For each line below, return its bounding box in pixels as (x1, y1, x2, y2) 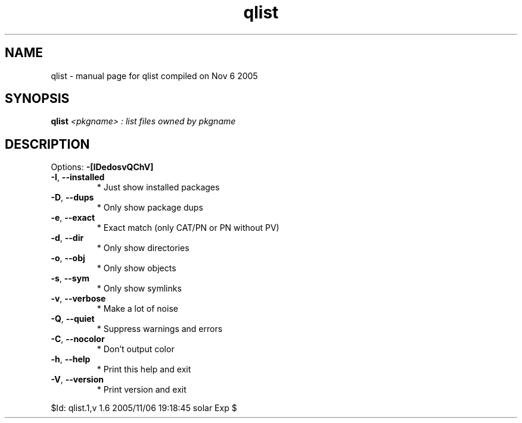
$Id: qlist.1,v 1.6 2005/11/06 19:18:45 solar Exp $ (51, 403, 237, 413)
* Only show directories (97, 243, 189, 253)
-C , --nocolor (51, 334, 105, 344)
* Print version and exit (97, 384, 187, 395)
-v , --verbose (51, 293, 106, 304)
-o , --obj (51, 253, 85, 264)
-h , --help (51, 354, 91, 365)
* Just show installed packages (97, 182, 220, 193)
